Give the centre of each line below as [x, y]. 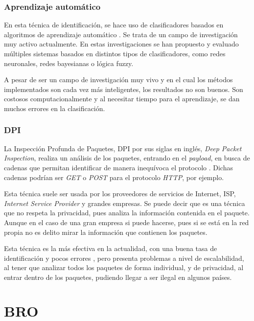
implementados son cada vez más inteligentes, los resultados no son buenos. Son [124, 89]
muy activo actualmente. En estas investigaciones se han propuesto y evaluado [121, 44]
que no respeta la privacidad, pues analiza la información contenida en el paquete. [127, 213]
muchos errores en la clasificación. [55, 108]
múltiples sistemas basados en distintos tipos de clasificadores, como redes [115, 53]
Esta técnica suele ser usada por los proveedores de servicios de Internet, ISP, [120, 194]
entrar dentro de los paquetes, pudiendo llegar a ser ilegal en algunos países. [118, 277]
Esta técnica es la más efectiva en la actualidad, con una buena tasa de [111, 248]
